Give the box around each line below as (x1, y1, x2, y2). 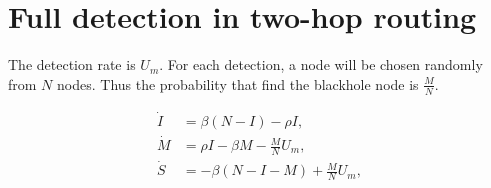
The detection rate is (8, 54, 136, 75)
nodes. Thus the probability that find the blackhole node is (57, 73, 419, 94)
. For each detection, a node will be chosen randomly (159, 54, 483, 75)
